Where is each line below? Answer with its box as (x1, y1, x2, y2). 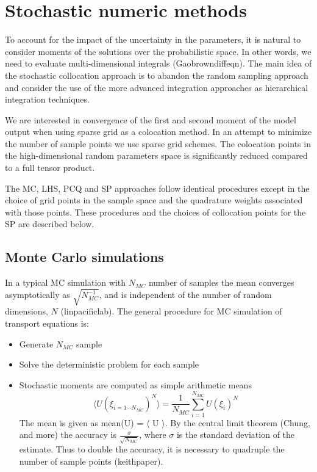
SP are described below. (5, 217, 94, 230)
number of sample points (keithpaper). (19, 454, 163, 467)
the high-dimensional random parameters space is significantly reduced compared (5, 149, 308, 162)
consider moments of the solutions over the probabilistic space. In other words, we (5, 45, 312, 57)
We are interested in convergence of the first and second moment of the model (5, 113, 296, 126)
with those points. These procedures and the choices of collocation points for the (5, 205, 306, 218)
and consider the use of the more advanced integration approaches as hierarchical (5, 81, 308, 93)
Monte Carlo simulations (5, 247, 164, 266)
